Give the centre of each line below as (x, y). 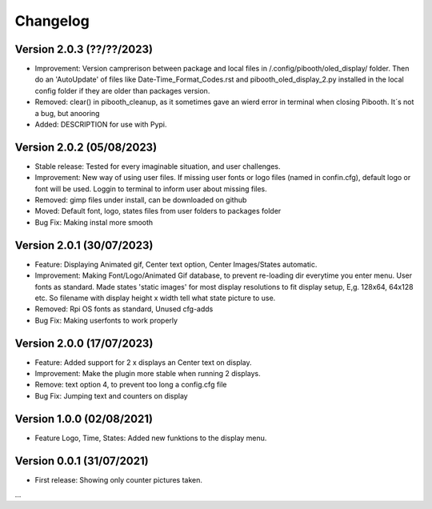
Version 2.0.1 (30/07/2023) (84, 245)
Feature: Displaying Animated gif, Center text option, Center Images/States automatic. (176, 264)
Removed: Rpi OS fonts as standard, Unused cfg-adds (124, 309)
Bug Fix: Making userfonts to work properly (106, 320)
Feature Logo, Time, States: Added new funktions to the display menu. (151, 438)
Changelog (52, 21)
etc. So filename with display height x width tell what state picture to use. (155, 298)
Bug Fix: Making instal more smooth (94, 222)
